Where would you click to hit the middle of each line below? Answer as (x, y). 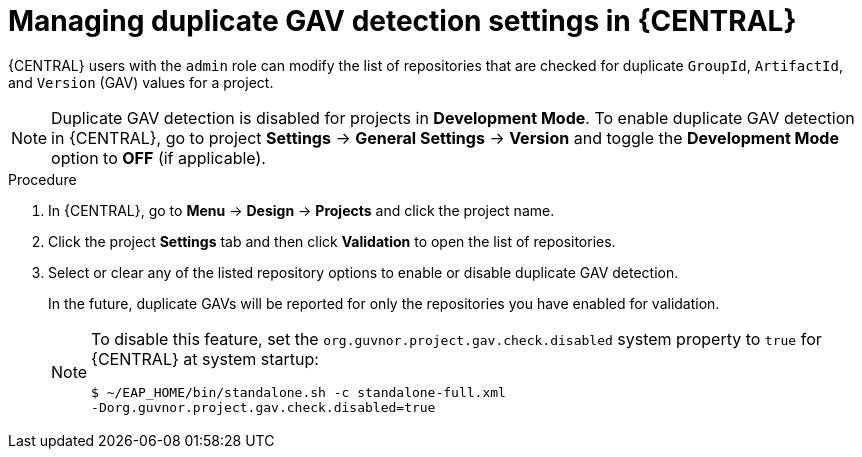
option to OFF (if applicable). (158, 157)
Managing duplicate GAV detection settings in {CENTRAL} (402, 21)
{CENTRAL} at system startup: (205, 358)
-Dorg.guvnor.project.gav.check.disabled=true (263, 407)
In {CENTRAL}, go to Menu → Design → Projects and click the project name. (301, 210)
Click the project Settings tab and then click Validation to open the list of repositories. (332, 241)
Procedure (42, 179)
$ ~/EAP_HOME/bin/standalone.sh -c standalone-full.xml (298, 392)
